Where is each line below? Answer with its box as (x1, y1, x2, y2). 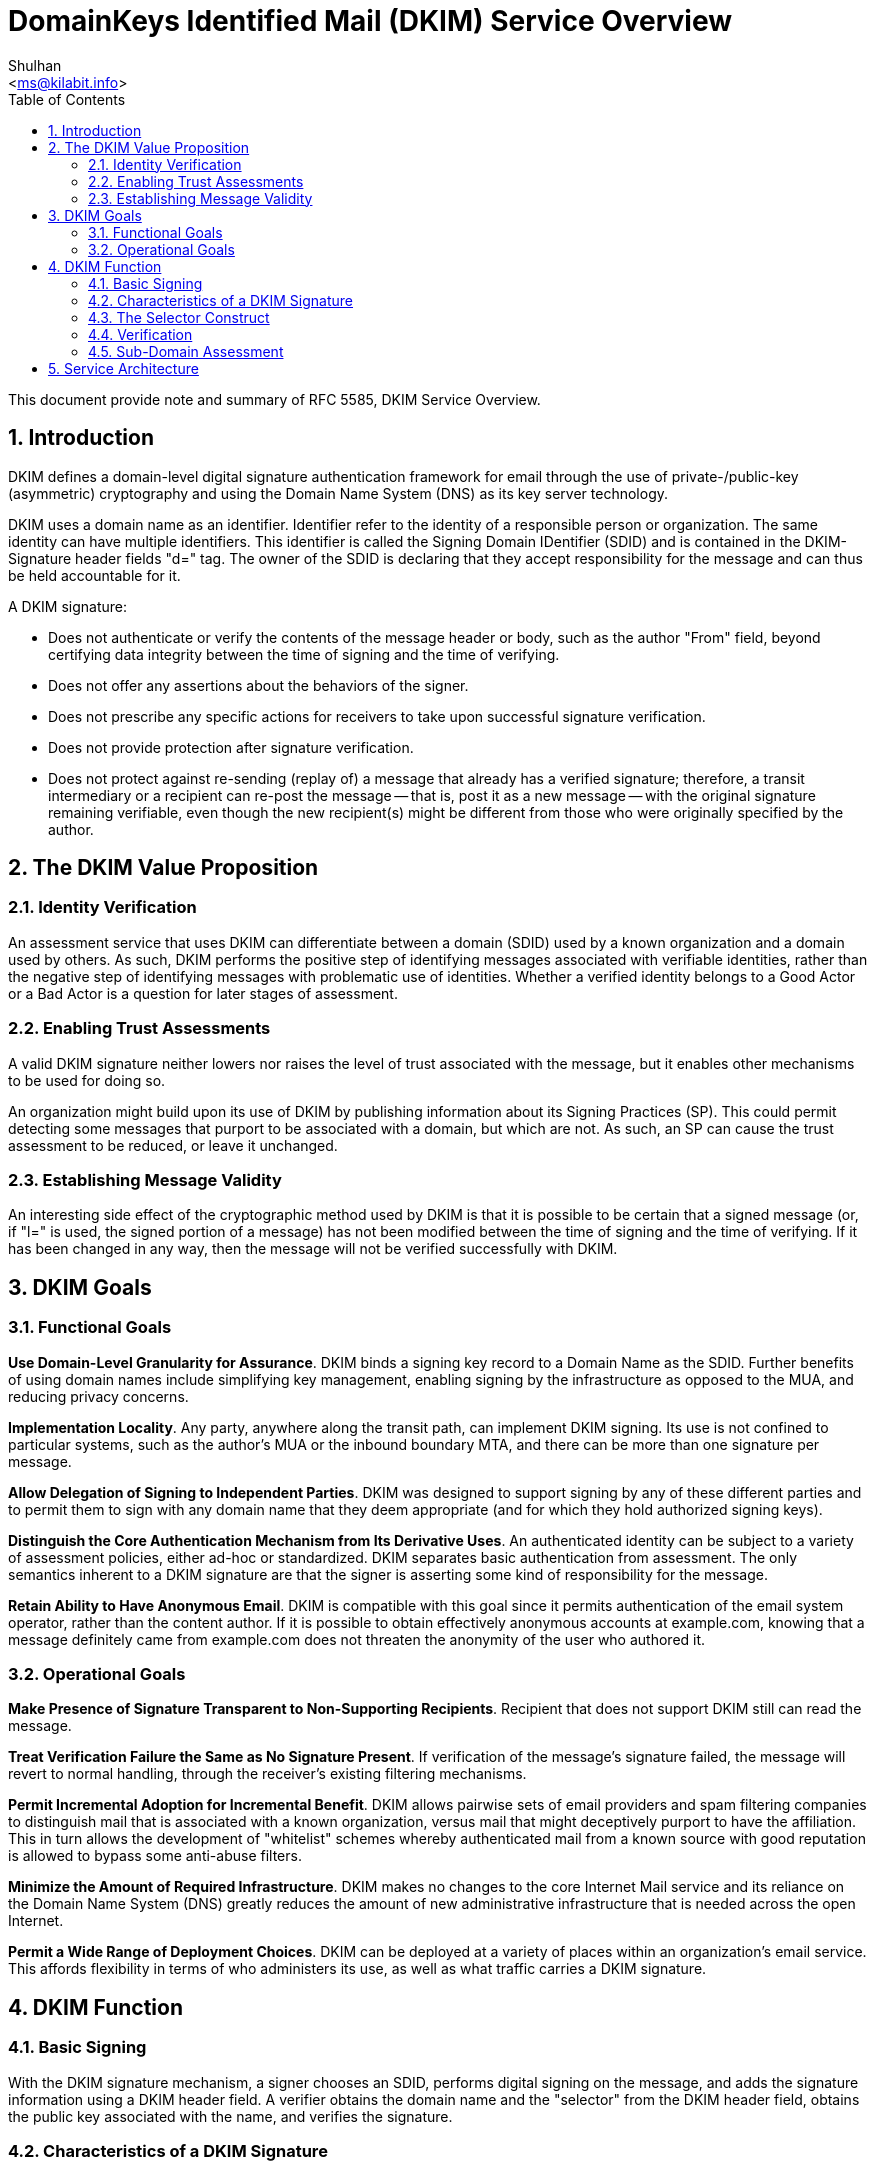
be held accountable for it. (8, 566, 181, 584)
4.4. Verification (88, 325, 193, 343)
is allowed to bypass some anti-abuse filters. (8, 1847, 302, 1865)
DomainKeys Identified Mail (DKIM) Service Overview (8, 4, 733, 38)
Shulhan (8, 56, 62, 74)
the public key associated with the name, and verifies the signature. (8, 2107, 453, 2125)
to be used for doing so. (8, 1071, 166, 1089)
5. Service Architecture (48, 359, 199, 377)
